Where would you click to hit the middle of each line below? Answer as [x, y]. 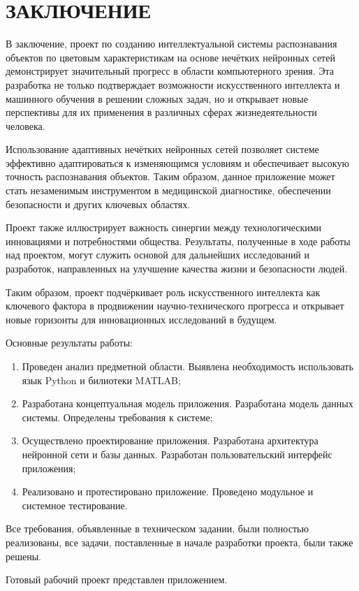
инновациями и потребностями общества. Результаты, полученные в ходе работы [178, 241]
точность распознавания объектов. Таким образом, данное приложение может [170, 176]
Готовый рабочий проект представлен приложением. [117, 579]
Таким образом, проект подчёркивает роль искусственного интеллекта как [163, 292]
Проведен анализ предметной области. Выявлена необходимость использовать [188, 366]
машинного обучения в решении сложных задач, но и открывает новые [157, 98]
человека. [25, 125]
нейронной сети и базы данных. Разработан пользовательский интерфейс [177, 454]
